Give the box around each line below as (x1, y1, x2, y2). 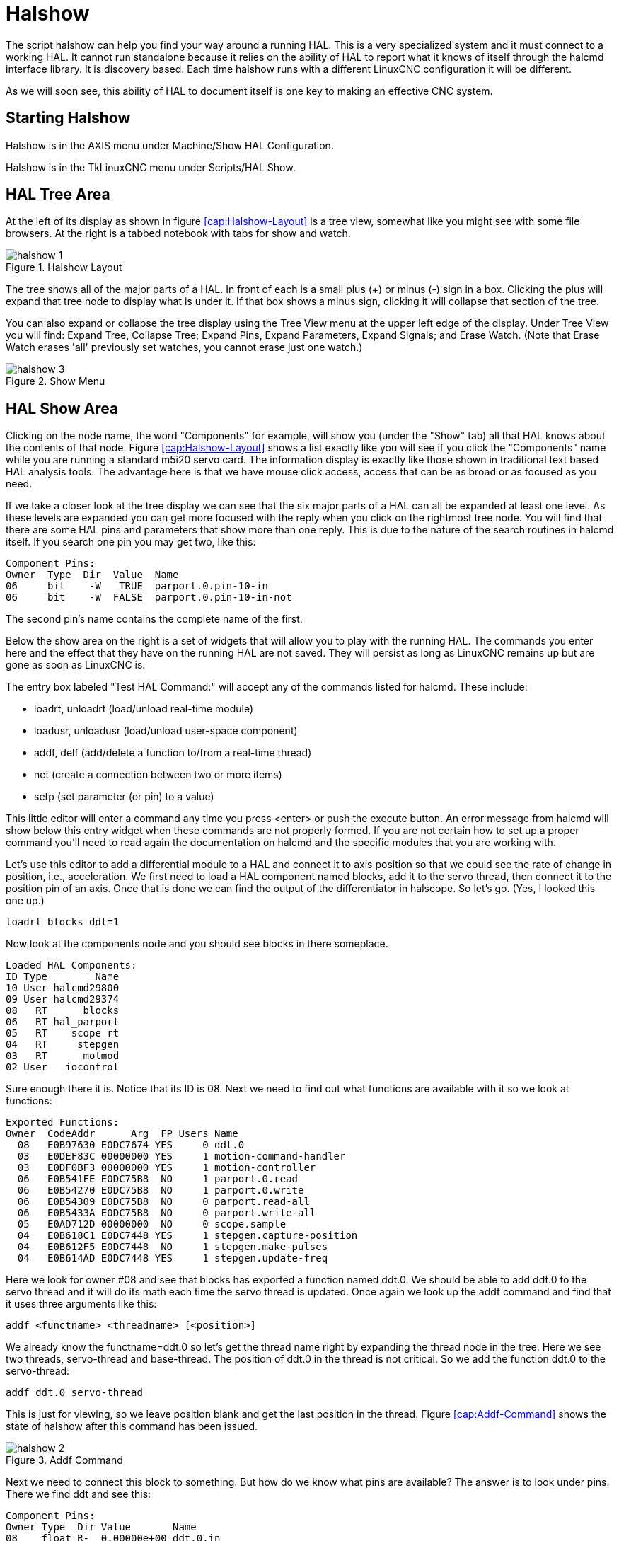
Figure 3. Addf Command (6, 1454, 123, 1467)
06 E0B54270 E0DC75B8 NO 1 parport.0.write (17, 1184, 304, 1196)
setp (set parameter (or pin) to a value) (34, 790, 214, 803)
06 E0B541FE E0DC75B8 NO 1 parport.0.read (17, 1173, 299, 1185)
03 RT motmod (6, 1050, 120, 1062)
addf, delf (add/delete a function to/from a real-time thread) (34, 746, 312, 759)
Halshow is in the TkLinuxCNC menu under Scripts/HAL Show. (6, 161, 296, 173)
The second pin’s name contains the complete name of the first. (6, 613, 303, 625)
